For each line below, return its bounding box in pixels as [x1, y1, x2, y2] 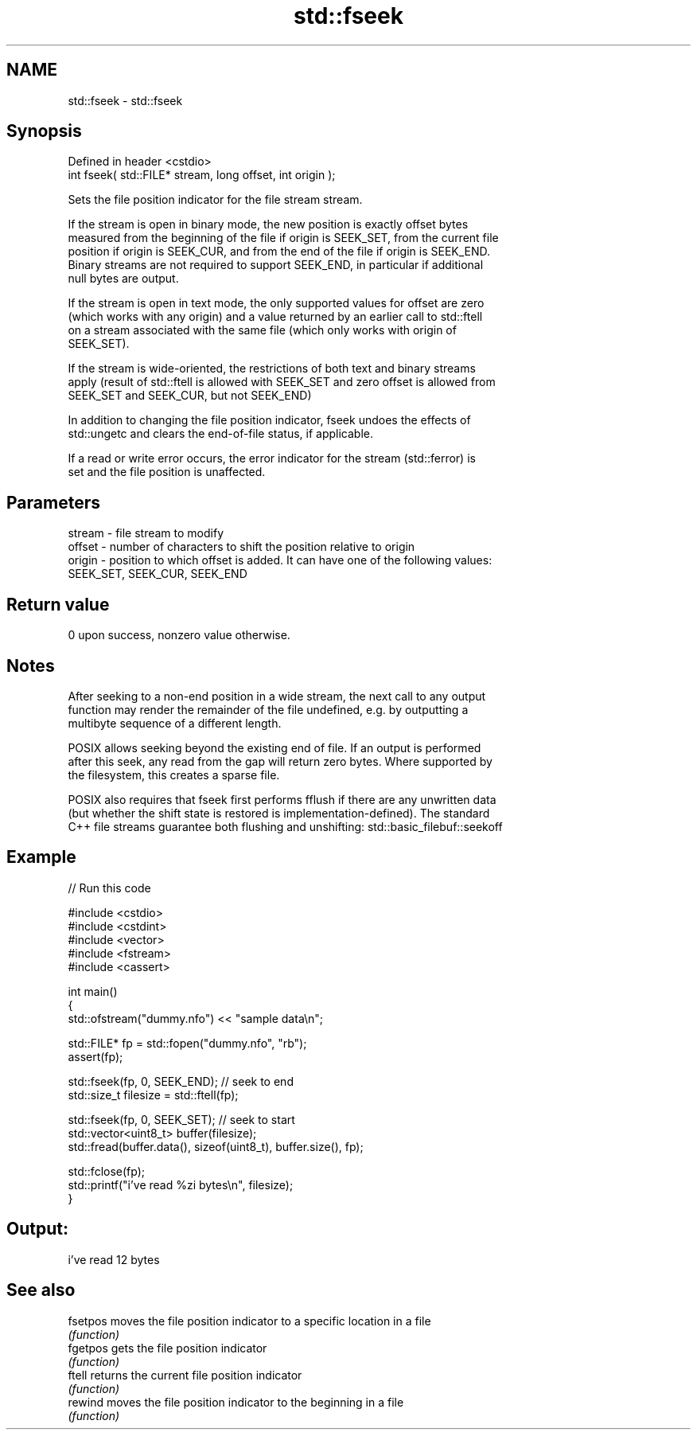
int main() [68, 984, 118, 998]
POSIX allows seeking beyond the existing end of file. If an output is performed [68, 740, 481, 755]
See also [6, 1280, 76, 1301]
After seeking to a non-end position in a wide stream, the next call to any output [68, 689, 486, 703]
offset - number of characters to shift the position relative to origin [68, 540, 415, 554]
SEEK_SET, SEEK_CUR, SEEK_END [68, 567, 247, 581]
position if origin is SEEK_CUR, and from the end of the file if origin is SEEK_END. [68, 244, 491, 259]
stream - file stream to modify [68, 526, 224, 540]
